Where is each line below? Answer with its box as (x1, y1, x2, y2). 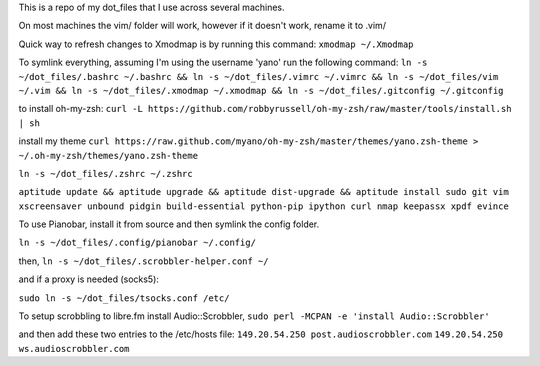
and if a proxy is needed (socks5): (18, 273, 160, 285)
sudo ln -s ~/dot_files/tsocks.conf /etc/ (18, 292, 230, 304)
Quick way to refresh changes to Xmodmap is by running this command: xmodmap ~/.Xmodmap (18, 38, 414, 50)
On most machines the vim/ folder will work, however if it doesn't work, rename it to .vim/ (18, 20, 387, 32)
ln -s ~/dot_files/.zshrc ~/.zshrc (18, 168, 194, 179)
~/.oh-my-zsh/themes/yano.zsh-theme (18, 150, 199, 161)
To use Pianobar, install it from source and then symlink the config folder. (18, 218, 320, 230)
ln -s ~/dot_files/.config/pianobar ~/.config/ (18, 237, 257, 249)
